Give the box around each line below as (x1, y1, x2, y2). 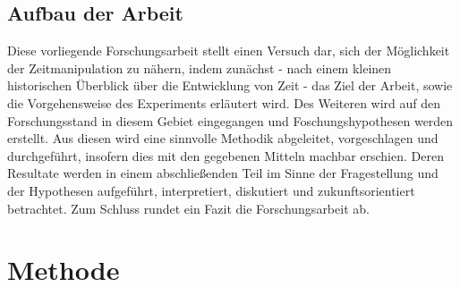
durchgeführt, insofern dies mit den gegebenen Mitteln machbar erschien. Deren (7, 146, 444, 165)
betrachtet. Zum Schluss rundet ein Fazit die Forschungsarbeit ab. (7, 198, 370, 217)
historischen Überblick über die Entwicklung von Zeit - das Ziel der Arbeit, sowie (7, 76, 453, 95)
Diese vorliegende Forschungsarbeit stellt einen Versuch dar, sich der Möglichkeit (7, 41, 450, 60)
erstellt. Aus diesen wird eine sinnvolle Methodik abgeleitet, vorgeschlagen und (7, 129, 439, 148)
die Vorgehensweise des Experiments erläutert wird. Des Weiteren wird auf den (7, 93, 441, 112)
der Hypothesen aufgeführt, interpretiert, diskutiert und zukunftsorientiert (7, 181, 415, 199)
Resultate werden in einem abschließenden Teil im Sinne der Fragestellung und (7, 164, 439, 182)
